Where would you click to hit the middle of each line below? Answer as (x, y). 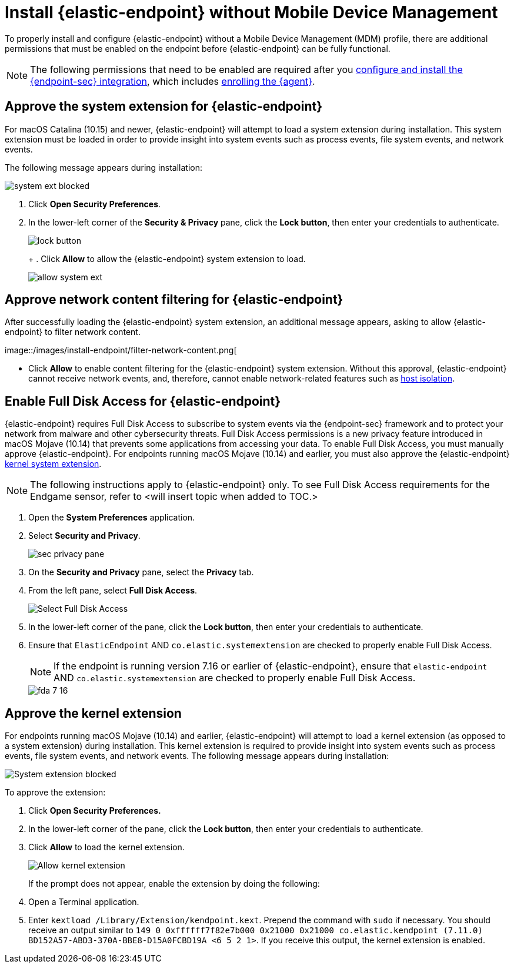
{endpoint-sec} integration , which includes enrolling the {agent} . (173, 81)
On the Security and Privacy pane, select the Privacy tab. (141, 572)
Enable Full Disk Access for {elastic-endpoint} (143, 401)
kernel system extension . (53, 464)
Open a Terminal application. (84, 902)
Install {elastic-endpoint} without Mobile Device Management (251, 12)
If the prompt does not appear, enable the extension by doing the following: (174, 884)
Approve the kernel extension (93, 713)
